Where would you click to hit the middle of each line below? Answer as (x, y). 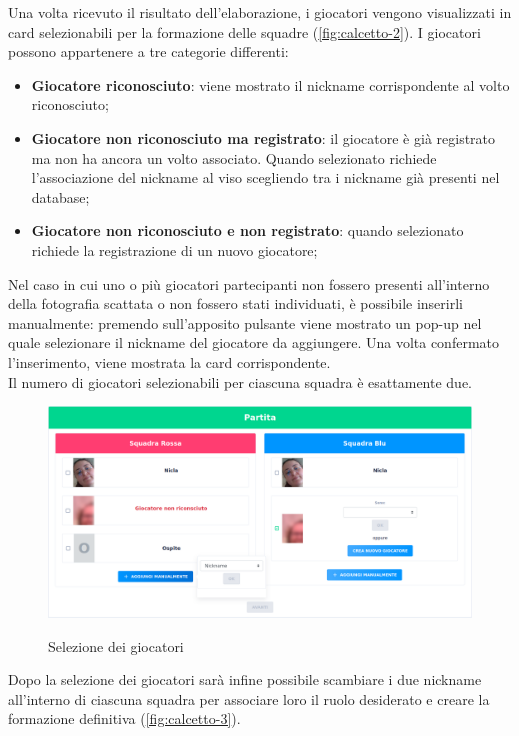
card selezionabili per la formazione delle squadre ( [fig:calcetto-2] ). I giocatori (244, 31)
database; (60, 196)
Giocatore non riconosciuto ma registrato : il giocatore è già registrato (263, 137)
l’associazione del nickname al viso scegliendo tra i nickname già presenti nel (265, 177)
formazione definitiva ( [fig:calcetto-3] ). (124, 718)
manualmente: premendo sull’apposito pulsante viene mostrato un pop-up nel (245, 322)
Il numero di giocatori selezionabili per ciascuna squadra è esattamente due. (240, 381)
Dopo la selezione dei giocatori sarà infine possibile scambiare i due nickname (245, 679)
